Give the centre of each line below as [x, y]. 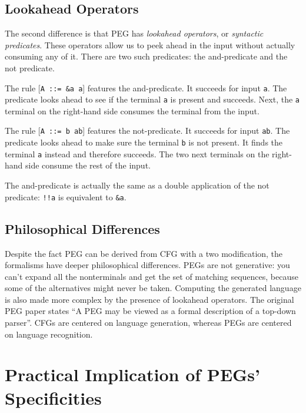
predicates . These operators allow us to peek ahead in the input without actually [150, 44]
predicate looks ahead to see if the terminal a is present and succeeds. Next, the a [152, 99]
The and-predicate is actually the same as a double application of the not [137, 185]
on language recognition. [49, 334]
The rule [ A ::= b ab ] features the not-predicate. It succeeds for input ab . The [147, 130]
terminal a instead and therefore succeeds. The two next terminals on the [137, 153]
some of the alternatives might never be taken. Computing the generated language [153, 288]
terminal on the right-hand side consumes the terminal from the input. [132, 110]
